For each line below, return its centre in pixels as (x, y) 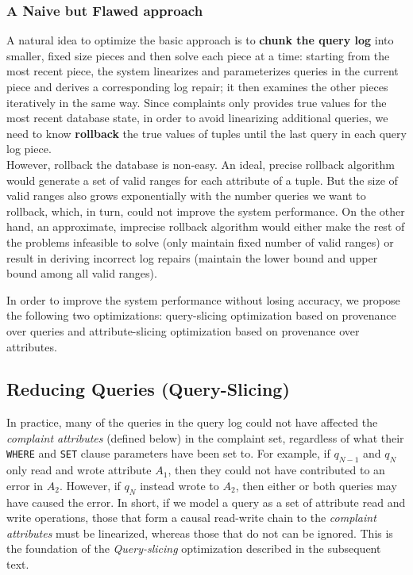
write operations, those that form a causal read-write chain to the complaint (191, 517)
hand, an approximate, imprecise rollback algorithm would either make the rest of (206, 226)
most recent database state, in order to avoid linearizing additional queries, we (197, 118)
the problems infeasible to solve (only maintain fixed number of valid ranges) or (200, 241)
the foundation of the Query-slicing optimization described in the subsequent (194, 548)
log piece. (29, 149)
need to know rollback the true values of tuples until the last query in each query (206, 133)
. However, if (90, 485)
